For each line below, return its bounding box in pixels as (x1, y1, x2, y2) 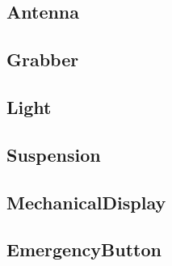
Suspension (6, 141, 101, 167)
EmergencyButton (6, 237, 162, 262)
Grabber (6, 47, 79, 72)
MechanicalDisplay (6, 189, 166, 214)
